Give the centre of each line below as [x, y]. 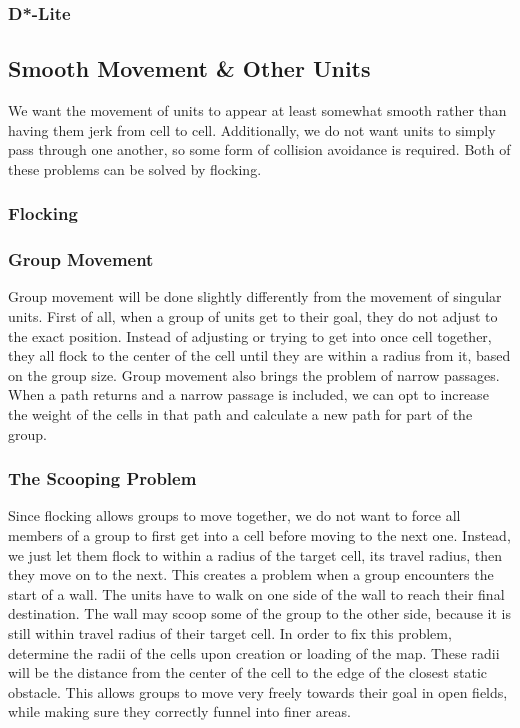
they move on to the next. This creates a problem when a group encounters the [251, 574]
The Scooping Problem [102, 478]
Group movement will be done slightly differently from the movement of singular [255, 296]
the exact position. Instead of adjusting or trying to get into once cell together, [250, 335]
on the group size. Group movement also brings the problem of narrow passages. [254, 374]
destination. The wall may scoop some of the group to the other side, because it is [259, 613]
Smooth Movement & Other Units [189, 68]
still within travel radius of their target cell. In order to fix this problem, [230, 633]
